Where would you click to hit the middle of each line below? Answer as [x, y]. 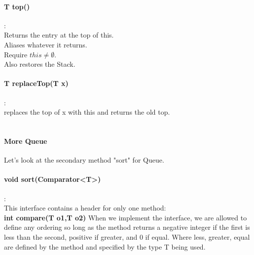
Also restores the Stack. [40, 64]
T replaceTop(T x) [36, 83]
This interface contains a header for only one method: [85, 208]
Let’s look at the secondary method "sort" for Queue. [84, 160]
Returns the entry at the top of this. [59, 35]
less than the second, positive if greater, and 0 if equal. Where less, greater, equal [127, 236]
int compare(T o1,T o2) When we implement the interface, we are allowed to [126, 217]
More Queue [26, 141]
